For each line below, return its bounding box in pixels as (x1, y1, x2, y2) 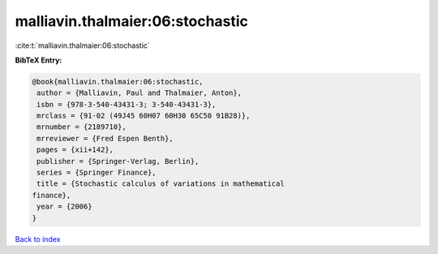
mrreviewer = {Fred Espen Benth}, (36, 134, 174, 143)
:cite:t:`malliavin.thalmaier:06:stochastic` (15, 41, 150, 50)
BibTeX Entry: (15, 55, 62, 65)
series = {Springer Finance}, (36, 168, 157, 178)
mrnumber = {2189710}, (36, 123, 127, 131)
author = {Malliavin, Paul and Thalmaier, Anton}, (36, 88, 243, 97)
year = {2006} (36, 202, 92, 211)
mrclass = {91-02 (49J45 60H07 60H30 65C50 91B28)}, (36, 111, 251, 121)
